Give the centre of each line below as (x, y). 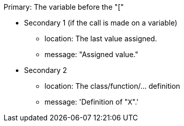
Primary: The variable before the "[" (64, 7)
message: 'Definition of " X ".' (91, 102)
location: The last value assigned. (101, 39)
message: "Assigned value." (91, 54)
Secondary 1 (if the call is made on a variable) (101, 23)
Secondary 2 (46, 70)
